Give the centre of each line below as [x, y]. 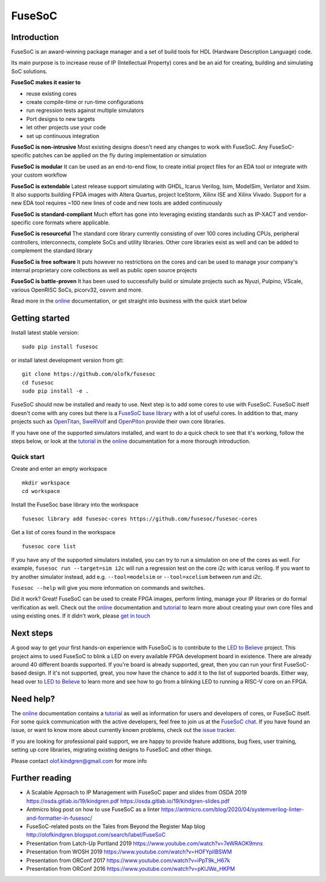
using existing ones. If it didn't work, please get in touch [81, 616]
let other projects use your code [66, 128]
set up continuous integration [63, 136]
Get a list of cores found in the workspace [63, 532]
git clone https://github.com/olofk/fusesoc [89, 374]
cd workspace [41, 491]
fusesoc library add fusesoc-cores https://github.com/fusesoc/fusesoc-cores [140, 518]
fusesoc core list [49, 546]
